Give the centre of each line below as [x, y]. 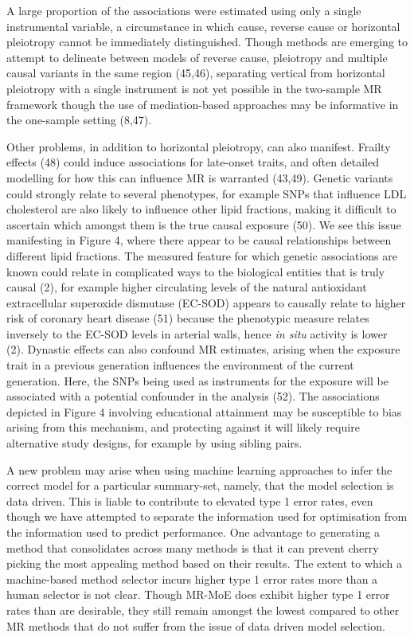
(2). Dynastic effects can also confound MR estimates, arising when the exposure [203, 349]
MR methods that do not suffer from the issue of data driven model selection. [196, 625]
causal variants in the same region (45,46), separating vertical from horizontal [196, 73]
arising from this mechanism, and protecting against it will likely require [183, 427]
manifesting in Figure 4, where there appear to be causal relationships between [199, 240]
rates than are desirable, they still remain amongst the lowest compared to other [203, 610]
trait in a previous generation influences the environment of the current [180, 365]
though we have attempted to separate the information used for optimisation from [207, 516]
